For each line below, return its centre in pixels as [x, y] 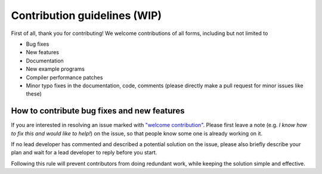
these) [34, 94]
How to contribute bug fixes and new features [98, 111]
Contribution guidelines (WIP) [86, 15]
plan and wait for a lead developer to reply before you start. [84, 153]
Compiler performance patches [64, 77]
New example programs [55, 69]
